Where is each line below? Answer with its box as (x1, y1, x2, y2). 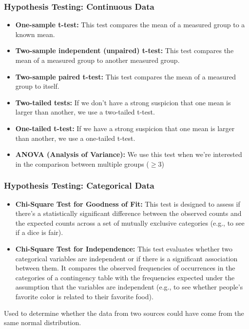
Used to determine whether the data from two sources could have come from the (4, 308, 244, 318)
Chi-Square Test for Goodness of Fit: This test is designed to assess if (15, 198, 240, 209)
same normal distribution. (4, 317, 81, 328)
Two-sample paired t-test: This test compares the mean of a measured (15, 71, 236, 81)
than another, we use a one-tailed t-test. (15, 133, 135, 143)
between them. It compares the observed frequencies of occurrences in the (15, 263, 235, 273)
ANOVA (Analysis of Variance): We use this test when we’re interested (15, 149, 242, 159)
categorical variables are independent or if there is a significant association (15, 253, 238, 263)
